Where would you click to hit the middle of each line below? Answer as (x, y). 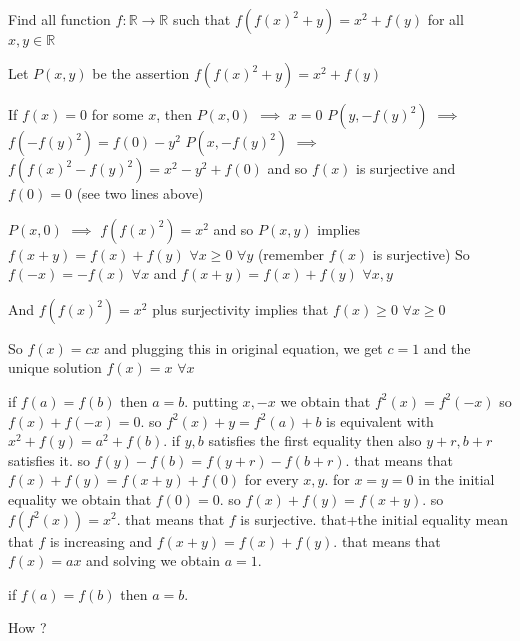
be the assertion (141, 73)
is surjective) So (421, 253)
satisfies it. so (49, 459)
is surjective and (406, 168)
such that (201, 19)
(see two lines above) (140, 193)
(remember (291, 253)
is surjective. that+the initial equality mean (374, 518)
